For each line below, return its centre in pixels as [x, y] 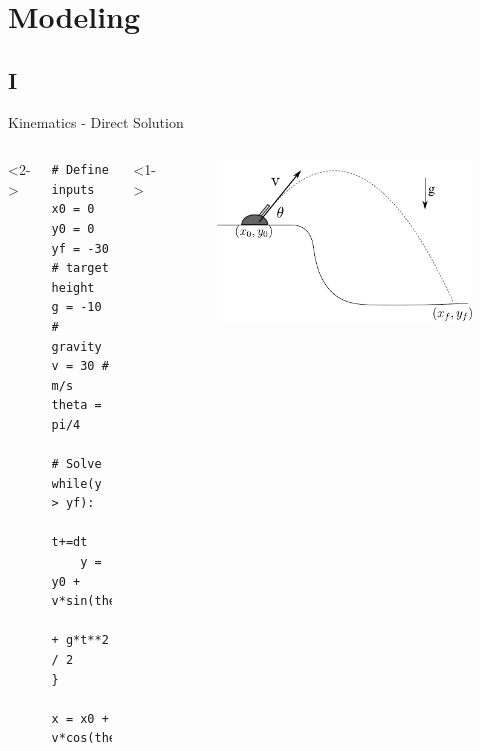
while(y [76, 483]
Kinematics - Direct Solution [96, 121]
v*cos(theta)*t [101, 738]
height [73, 287]
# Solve [76, 464]
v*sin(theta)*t [101, 601]
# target [80, 268]
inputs [73, 189]
